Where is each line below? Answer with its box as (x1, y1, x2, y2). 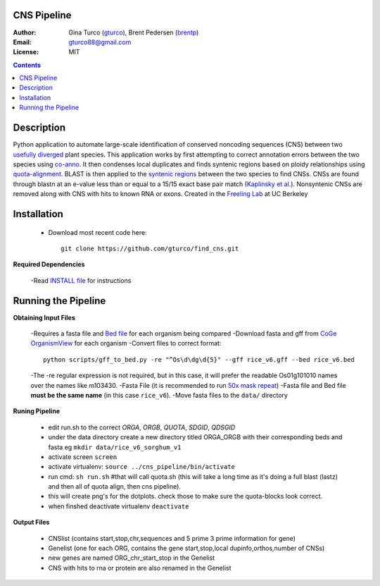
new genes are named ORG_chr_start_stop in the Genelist (48, 554, 215, 562)
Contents (13, 61, 42, 69)
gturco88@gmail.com (68, 37, 132, 46)
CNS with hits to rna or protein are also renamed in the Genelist (48, 563, 232, 572)
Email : (13, 37, 32, 46)
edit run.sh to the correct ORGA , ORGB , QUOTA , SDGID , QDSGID (48, 423, 236, 432)
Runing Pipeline (13, 407, 60, 415)
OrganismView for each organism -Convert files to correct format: (30, 339, 222, 348)
